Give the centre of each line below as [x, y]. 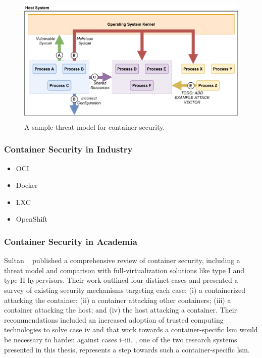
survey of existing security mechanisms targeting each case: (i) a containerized [125, 290]
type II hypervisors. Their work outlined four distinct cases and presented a [121, 280]
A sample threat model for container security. [95, 126]
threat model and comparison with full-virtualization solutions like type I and [124, 270]
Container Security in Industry [68, 149]
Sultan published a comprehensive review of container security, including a [122, 260]
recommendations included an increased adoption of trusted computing [114, 319]
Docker [27, 185]
